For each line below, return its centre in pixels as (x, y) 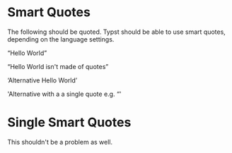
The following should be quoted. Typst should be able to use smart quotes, (117, 32)
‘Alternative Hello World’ (42, 80)
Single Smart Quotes (69, 122)
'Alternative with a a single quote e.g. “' (64, 94)
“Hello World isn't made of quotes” (58, 66)
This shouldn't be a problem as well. (60, 142)
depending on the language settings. (61, 39)
